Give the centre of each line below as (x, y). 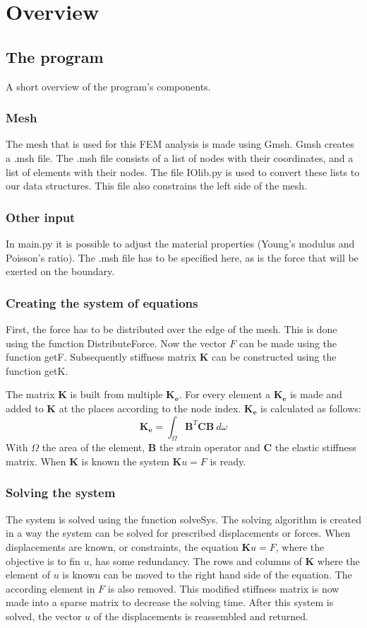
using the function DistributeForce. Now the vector (116, 343)
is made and (316, 394)
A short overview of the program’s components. (108, 86)
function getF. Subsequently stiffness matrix (101, 357)
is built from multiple (116, 394)
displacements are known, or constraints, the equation (122, 546)
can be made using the (288, 343)
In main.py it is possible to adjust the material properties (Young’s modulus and (180, 243)
